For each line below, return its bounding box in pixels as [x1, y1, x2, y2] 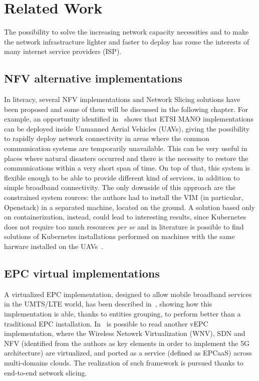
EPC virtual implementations [4, 265, 160, 280]
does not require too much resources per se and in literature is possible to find [4, 221, 244, 231]
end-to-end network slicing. [4, 367, 87, 377]
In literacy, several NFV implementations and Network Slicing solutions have [4, 94, 240, 104]
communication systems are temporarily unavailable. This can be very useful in [4, 143, 247, 153]
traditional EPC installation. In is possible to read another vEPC [4, 318, 208, 328]
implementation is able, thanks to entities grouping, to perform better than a [4, 308, 241, 318]
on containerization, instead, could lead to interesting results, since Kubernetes [4, 211, 246, 222]
